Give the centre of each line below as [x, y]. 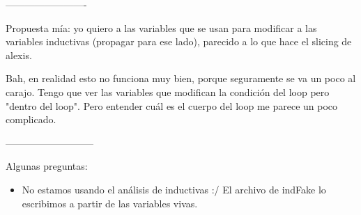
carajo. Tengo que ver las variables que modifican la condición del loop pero [168, 91]
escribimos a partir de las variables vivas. [110, 203]
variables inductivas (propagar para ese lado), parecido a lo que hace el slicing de [179, 41]
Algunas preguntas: [47, 166]
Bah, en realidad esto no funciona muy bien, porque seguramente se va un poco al [181, 78]
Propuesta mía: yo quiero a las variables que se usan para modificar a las [161, 27]
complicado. [31, 119]
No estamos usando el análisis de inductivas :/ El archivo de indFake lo [174, 189]
